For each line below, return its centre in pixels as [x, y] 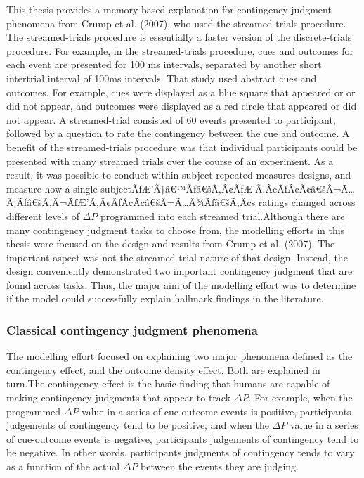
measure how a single [52, 188]
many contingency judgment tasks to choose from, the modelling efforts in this [176, 230]
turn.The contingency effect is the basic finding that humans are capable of [168, 383]
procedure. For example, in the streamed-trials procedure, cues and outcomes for [180, 50]
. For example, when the [300, 398]
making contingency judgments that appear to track [119, 398]
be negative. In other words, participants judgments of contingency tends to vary [181, 452]
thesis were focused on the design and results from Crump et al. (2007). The [171, 244]
